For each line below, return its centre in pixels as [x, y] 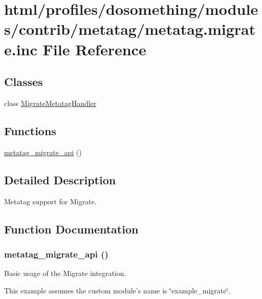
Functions [30, 130]
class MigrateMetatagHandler [50, 103]
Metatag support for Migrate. [50, 201]
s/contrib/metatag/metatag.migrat [130, 29]
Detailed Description [60, 179]
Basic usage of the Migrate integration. [65, 273]
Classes [24, 82]
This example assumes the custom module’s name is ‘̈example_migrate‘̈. [117, 290]
